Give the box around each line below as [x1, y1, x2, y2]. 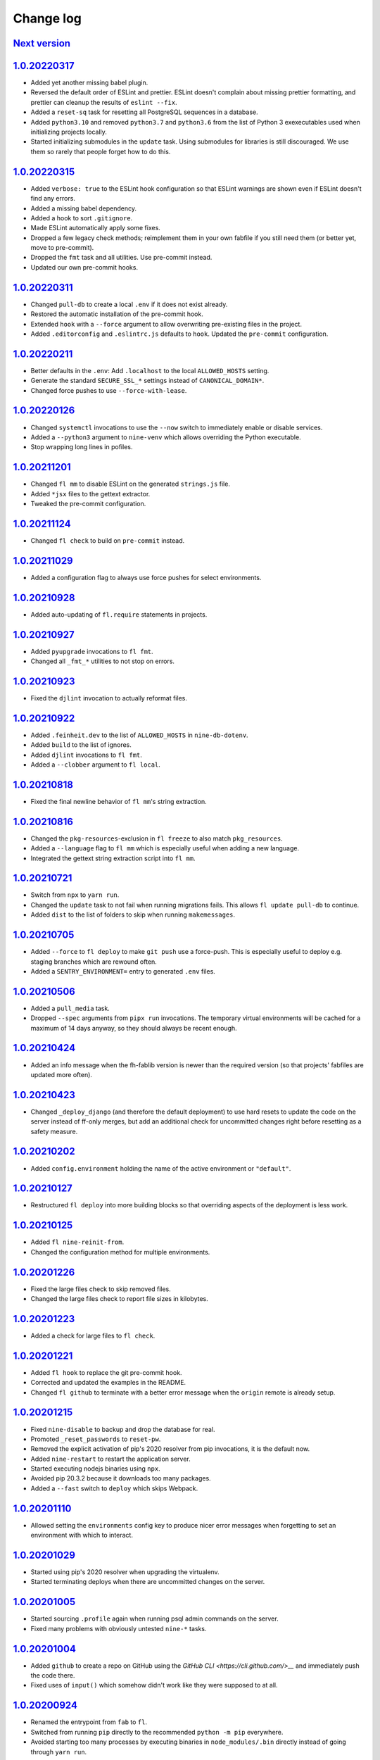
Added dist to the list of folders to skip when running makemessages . [30, 910, 236, 919]
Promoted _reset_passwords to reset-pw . [30, 1435, 161, 1443]
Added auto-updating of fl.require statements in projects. [30, 610, 208, 619]
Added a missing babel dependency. [30, 204, 137, 213]
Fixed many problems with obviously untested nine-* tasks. [30, 1624, 207, 1633]
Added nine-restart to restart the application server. [30, 1454, 191, 1463]
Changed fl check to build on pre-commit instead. [30, 536, 185, 545]
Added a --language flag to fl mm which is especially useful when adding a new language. [30, 844, 299, 853]
